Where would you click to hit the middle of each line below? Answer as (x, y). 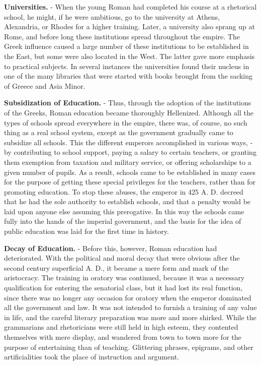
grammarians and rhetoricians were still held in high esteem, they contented (121, 327)
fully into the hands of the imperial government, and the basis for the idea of (123, 221)
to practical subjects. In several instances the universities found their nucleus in (127, 66)
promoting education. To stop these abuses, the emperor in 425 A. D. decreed (124, 191)
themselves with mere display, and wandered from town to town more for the (123, 337)
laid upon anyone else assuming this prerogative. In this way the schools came (124, 211)
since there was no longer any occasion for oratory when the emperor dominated (128, 297)
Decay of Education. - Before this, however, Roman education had (111, 248)
